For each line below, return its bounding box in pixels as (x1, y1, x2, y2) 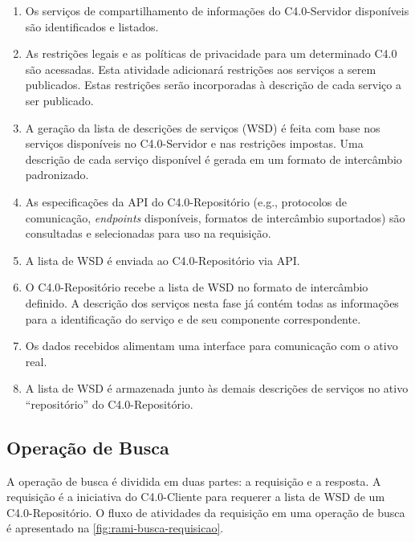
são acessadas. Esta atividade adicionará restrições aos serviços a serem (25, 60, 376, 77)
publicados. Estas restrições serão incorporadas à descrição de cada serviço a (25, 76, 401, 93)
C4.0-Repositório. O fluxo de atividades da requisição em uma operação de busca (6, 503, 405, 520)
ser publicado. (25, 92, 94, 108)
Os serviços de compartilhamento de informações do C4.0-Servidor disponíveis (25, 2, 409, 18)
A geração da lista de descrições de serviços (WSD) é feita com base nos (25, 119, 380, 136)
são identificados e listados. (25, 18, 159, 35)
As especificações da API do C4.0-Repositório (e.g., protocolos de (25, 193, 347, 210)
